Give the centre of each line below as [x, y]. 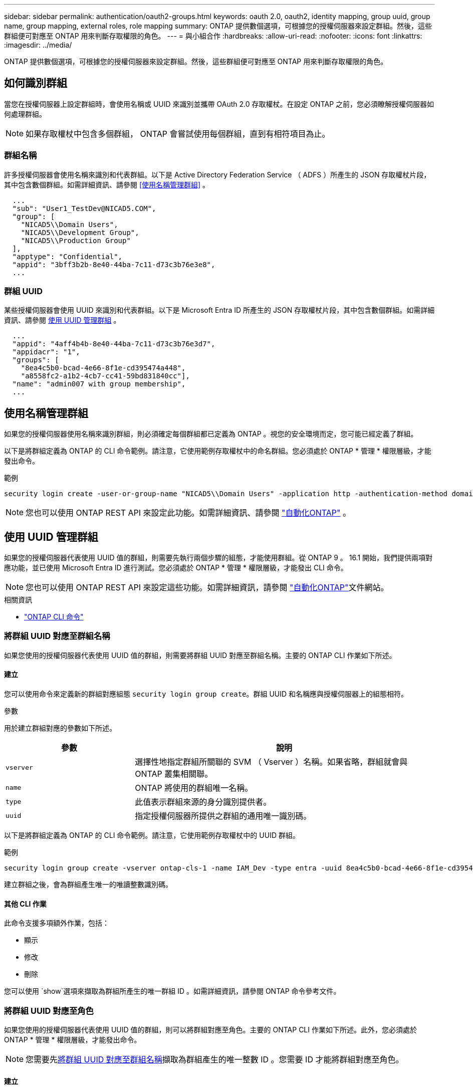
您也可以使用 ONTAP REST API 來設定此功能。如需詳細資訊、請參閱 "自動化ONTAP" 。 [188, 513]
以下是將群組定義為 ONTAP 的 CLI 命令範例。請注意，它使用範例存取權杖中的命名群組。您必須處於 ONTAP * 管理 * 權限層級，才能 [218, 451]
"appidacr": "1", [46, 352]
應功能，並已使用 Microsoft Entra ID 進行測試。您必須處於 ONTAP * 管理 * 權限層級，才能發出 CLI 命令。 [176, 568]
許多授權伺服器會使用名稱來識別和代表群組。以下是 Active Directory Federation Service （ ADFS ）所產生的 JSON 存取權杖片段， [217, 174]
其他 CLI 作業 [25, 904]
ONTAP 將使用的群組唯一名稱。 [194, 788]
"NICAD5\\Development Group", [80, 232]
